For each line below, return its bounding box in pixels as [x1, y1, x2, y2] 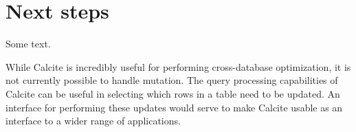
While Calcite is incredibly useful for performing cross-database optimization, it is [5, 59, 351, 74]
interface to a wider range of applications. [5, 113, 181, 128]
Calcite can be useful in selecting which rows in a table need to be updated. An [5, 86, 340, 100]
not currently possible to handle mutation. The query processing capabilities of [5, 73, 338, 87]
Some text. [5, 36, 51, 51]
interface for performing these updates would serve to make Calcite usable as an [5, 100, 343, 114]
